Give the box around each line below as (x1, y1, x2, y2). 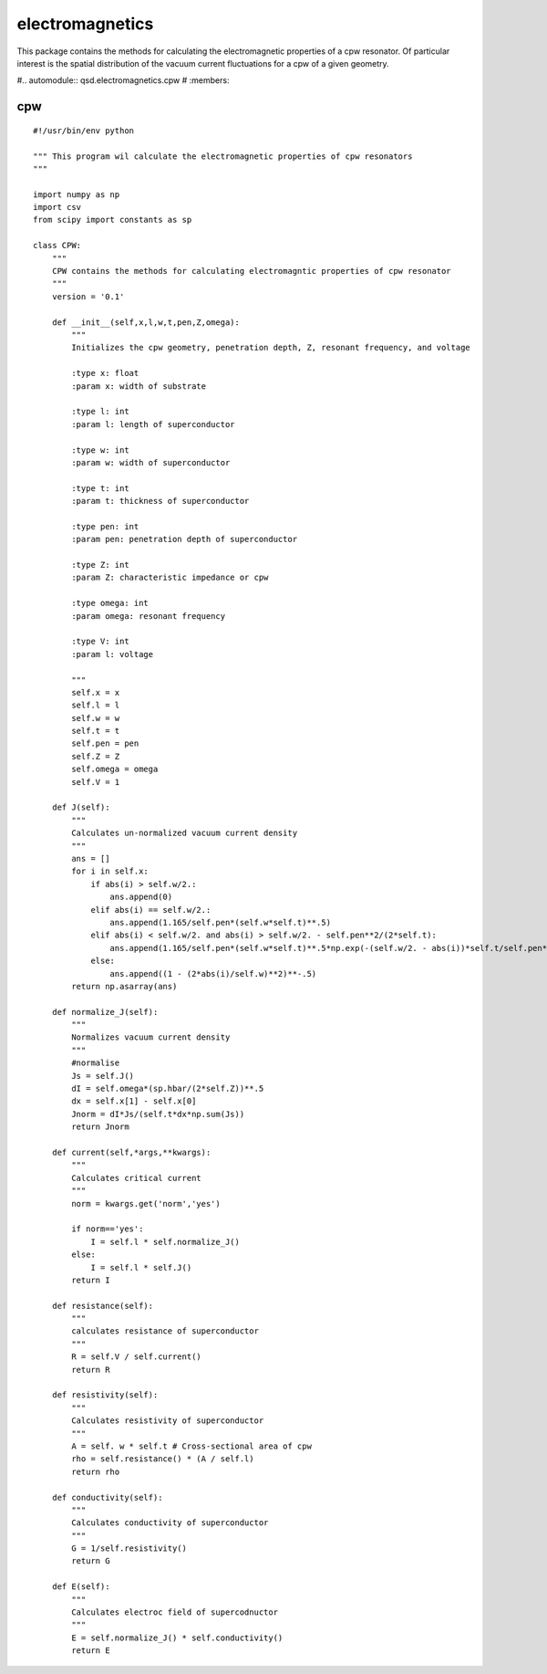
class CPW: (33, 240, 82, 251)
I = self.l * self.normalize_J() (90, 1237, 241, 1247)
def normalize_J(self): (51, 1007, 159, 1017)
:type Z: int (71, 560, 129, 570)
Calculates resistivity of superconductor (71, 1416, 264, 1426)
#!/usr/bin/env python (33, 125, 135, 136)
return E (71, 1646, 110, 1656)
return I (71, 1274, 110, 1285)
